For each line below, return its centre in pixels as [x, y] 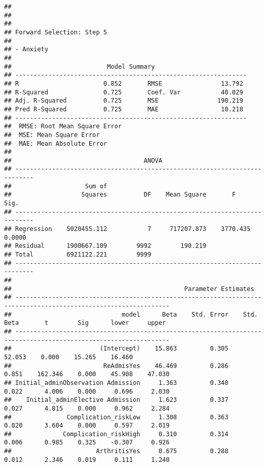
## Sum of [56, 186]
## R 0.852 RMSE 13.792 [124, 83]
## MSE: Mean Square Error [52, 135]
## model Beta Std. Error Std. [131, 314]
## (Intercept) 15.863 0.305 [116, 349]
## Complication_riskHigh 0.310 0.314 [116, 434]
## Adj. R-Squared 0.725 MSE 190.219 [124, 101]
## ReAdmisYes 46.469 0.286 [116, 366]
